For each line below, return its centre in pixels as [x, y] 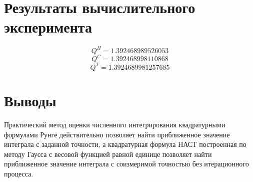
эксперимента [48, 27]
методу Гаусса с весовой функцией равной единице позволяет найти [108, 154]
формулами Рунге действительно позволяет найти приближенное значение [117, 134]
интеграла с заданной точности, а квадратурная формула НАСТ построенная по [125, 144]
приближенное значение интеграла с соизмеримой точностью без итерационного [126, 164]
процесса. [19, 173]
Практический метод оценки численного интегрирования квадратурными [115, 124]
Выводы [30, 100]
